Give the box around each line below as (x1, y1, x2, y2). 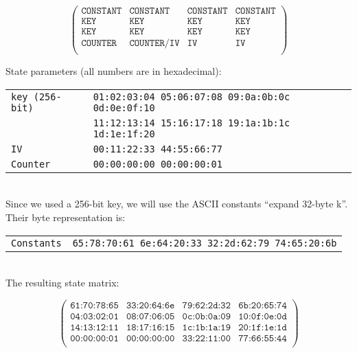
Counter (11, 158, 51, 170)
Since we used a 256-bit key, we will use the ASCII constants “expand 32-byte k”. (5, 196, 348, 211)
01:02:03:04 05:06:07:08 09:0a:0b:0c (93, 91, 290, 102)
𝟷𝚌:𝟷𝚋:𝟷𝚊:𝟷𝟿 (182, 322, 231, 332)
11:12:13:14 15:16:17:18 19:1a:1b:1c (93, 117, 290, 128)
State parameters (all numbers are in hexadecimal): (5, 64, 222, 78)
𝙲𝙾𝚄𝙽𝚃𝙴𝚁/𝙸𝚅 (129, 38, 180, 49)
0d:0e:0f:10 (93, 102, 155, 113)
